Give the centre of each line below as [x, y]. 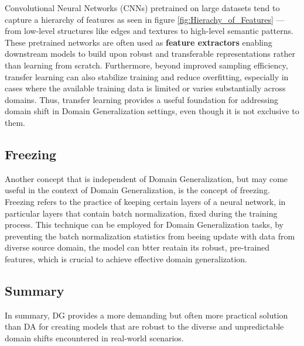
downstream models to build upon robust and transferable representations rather [150, 54]
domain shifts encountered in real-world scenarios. [94, 338]
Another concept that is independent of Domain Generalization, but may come [146, 178]
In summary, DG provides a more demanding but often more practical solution [146, 315]
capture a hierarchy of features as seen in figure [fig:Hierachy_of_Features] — [145, 19]
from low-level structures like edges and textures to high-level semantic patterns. [149, 31]
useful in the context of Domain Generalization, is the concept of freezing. [137, 190]
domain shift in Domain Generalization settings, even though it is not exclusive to [152, 111]
